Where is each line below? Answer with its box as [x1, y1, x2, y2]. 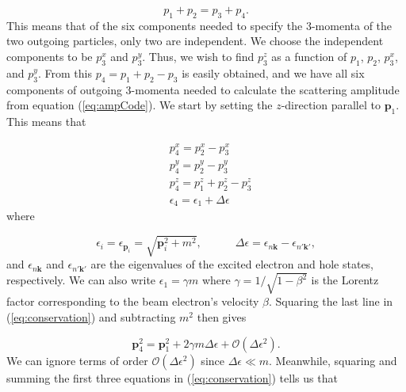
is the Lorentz [311, 272, 379, 288]
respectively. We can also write [6, 272, 156, 288]
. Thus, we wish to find [142, 48, 255, 64]
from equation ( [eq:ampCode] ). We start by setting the [6, 97, 273, 113]
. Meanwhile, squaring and [269, 352, 397, 368]
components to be [6, 48, 93, 64]
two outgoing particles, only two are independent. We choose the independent [6, 32, 384, 49]
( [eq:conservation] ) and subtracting [6, 309, 176, 325]
